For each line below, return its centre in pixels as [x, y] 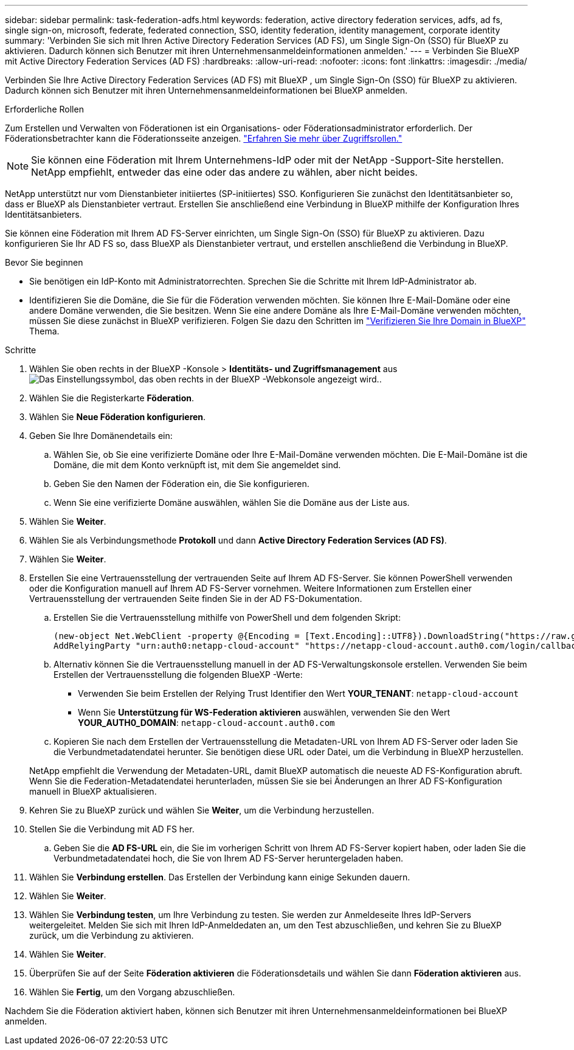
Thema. [44, 331]
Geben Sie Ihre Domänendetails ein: [101, 436]
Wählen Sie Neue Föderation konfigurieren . [118, 417]
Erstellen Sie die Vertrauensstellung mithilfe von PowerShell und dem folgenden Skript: [227, 617]
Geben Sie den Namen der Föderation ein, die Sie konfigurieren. [182, 484]
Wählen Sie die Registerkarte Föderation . [112, 398]
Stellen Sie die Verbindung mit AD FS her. [112, 829]
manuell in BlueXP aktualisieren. [93, 791]
